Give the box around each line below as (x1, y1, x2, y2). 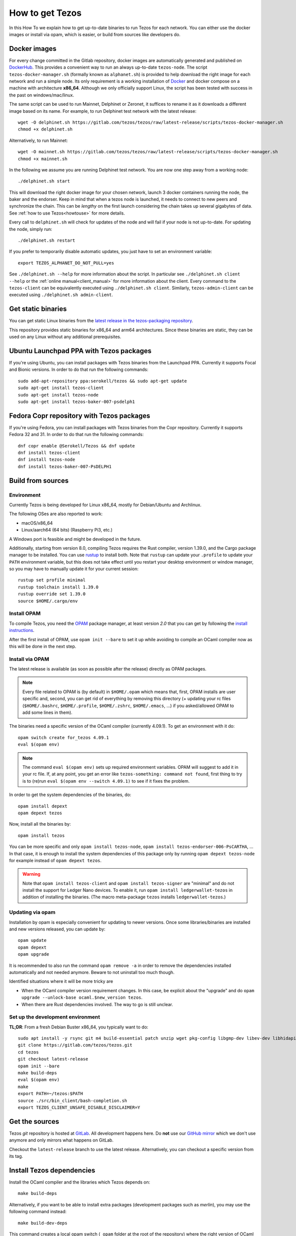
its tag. (9, 1153, 23, 1159)
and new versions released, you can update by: (9, 926, 106, 932)
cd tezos (18, 1049, 39, 1055)
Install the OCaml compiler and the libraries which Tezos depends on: (9, 1179, 150, 1185)
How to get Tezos (9, 7, 82, 18)
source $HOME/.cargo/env (18, 598, 78, 604)
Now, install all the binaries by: (9, 821, 71, 827)
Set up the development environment (9, 1014, 101, 1020)
